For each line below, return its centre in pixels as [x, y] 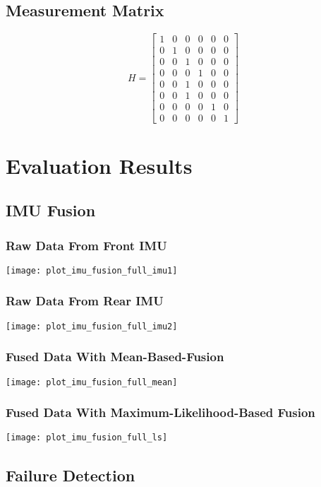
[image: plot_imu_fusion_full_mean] [92, 382]
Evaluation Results [99, 165]
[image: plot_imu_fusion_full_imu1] [92, 270]
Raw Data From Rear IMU [85, 301]
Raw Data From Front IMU [86, 245]
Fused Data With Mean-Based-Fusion [115, 357]
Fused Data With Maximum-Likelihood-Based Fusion [160, 412]
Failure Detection [71, 475]
